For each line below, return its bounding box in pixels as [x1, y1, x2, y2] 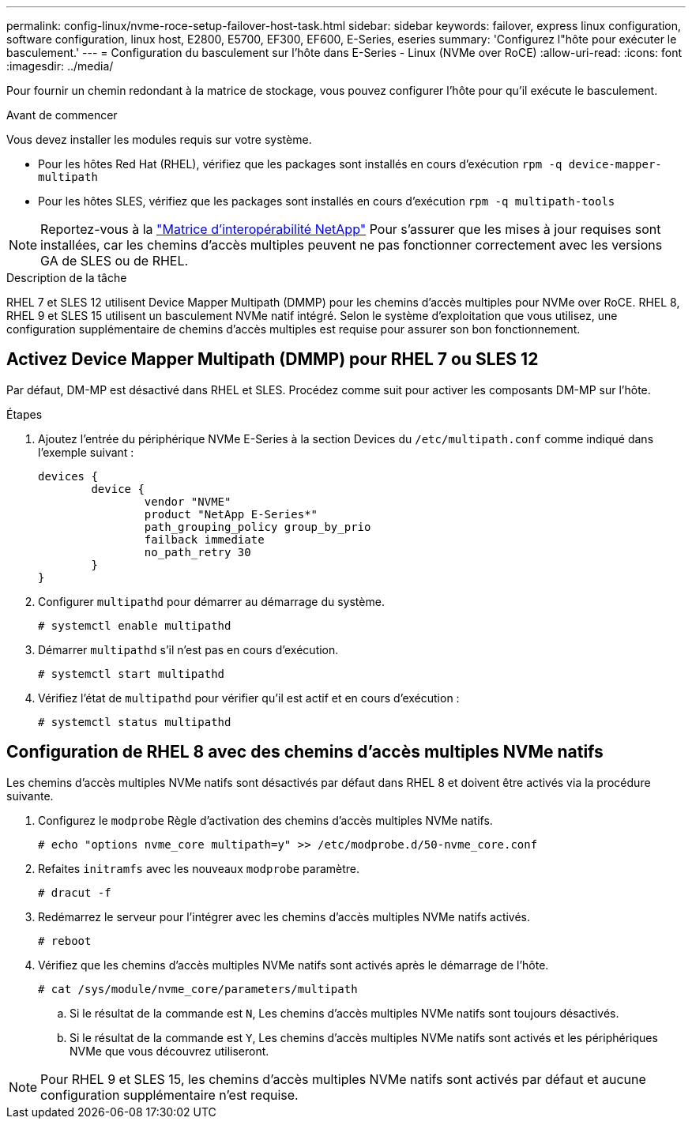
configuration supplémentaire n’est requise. [40, 1086, 299, 1103]
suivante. [6, 788, 54, 803]
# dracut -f [38, 886, 111, 899]
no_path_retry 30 [144, 545, 251, 559]
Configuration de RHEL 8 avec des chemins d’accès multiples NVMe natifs [6, 742, 604, 762]
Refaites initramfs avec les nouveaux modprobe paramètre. [38, 861, 360, 875]
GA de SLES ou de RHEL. [40, 253, 189, 269]
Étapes [6, 407, 43, 421]
